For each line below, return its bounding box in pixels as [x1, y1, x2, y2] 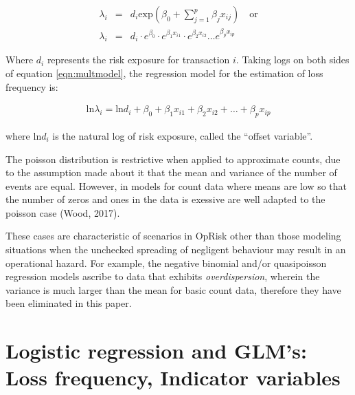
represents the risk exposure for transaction [47, 52, 230, 67]
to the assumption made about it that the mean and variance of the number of [5, 165, 337, 180]
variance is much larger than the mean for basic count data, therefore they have [5, 282, 341, 297]
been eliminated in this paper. [5, 296, 132, 310]
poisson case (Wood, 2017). [5, 205, 120, 220]
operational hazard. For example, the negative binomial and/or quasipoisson [5, 255, 327, 270]
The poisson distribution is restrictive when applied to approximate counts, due [5, 151, 341, 166]
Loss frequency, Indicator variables [5, 363, 341, 392]
